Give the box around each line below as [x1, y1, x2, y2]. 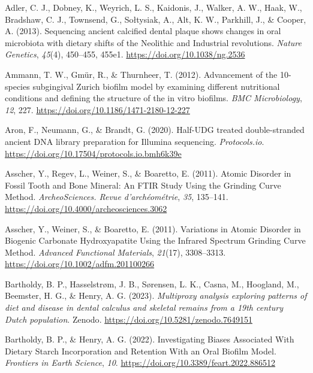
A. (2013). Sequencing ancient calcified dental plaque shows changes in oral [5, 25, 281, 37]
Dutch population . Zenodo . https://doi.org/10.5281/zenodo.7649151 [5, 313, 252, 325]
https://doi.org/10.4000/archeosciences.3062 [5, 202, 167, 214]
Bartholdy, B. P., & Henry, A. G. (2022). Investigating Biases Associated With [5, 333, 294, 345]
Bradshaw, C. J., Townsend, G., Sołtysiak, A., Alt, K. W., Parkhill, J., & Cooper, [5, 13, 306, 25]
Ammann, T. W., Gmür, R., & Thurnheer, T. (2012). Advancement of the [5, 68, 278, 80]
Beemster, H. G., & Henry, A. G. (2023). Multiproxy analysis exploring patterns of [5, 289, 307, 302]
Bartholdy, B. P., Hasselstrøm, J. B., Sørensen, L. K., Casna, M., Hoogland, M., [5, 277, 299, 290]
